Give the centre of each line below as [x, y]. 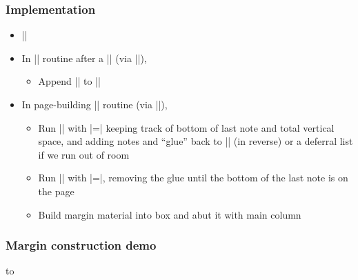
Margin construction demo [81, 245]
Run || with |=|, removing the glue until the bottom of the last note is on [193, 178]
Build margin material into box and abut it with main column [170, 214]
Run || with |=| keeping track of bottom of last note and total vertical [186, 127]
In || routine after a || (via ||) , [84, 58]
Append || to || [69, 81]
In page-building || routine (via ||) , [95, 104]
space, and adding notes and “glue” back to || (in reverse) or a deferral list [196, 141]
